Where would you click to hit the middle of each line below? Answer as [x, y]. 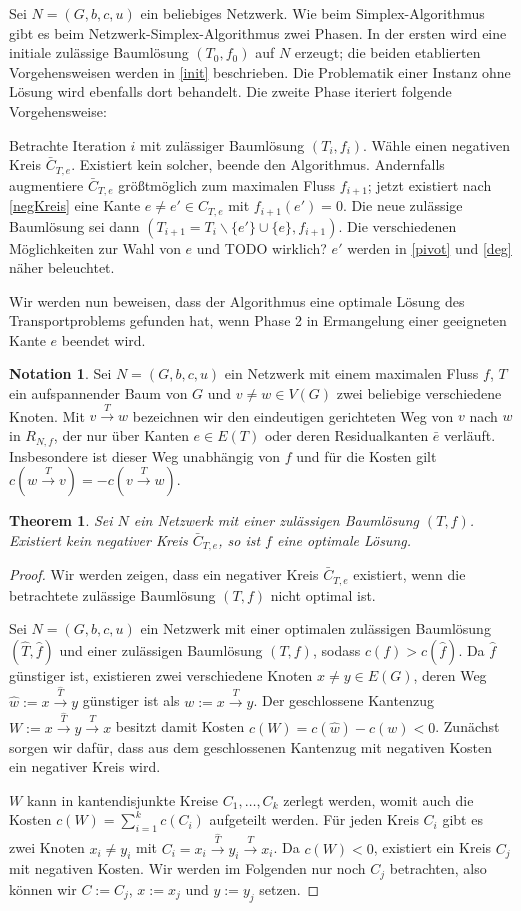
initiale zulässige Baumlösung [99, 52]
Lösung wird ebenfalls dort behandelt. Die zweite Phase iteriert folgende [230, 91]
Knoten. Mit [47, 415]
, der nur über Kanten [121, 435]
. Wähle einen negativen [437, 144]
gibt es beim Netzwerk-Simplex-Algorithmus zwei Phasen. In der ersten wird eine [258, 32]
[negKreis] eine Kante [75, 205]
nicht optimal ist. [323, 594]
